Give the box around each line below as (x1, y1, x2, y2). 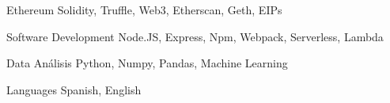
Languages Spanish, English (6, 81, 142, 97)
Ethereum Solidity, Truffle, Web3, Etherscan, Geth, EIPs (6, 2, 282, 17)
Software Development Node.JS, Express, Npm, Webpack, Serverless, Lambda (6, 28, 384, 44)
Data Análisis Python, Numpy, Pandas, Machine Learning (6, 55, 288, 71)
